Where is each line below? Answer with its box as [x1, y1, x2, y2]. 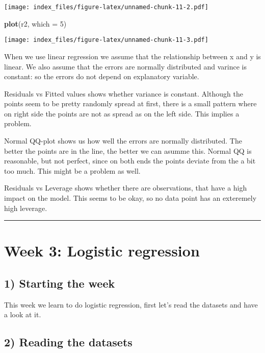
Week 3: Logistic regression [4, 240, 200, 261]
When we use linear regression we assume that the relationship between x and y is [4, 51, 261, 61]
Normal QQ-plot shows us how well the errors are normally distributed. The [4, 135, 242, 146]
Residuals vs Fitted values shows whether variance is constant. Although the [4, 88, 243, 99]
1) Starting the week [4, 275, 115, 291]
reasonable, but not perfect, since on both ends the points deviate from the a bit [4, 155, 256, 166]
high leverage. [4, 202, 47, 213]
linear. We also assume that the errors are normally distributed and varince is [4, 61, 247, 72]
